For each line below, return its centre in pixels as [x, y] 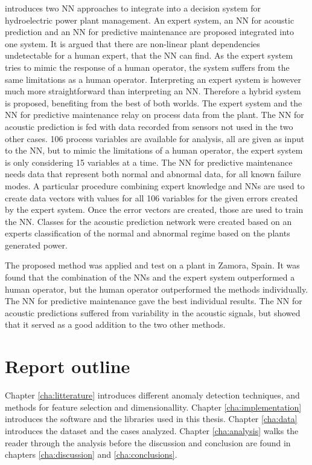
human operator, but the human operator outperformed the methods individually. [157, 289]
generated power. [36, 245]
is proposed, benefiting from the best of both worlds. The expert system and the [154, 102]
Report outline [68, 366]
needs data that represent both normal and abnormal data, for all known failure [153, 174]
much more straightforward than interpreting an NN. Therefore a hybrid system [153, 91]
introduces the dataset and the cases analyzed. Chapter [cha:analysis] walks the [152, 430]
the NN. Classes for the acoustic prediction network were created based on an [148, 221]
